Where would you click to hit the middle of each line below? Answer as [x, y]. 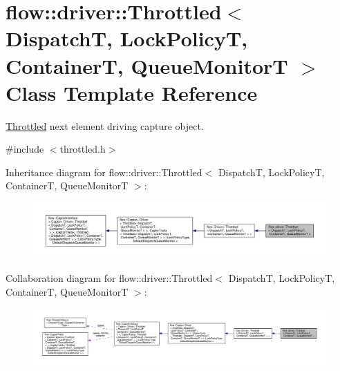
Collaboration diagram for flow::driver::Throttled [109, 278]
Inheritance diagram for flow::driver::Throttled [104, 172]
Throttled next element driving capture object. [105, 125]
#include [25, 149]
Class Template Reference [132, 92]
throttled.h [83, 149]
